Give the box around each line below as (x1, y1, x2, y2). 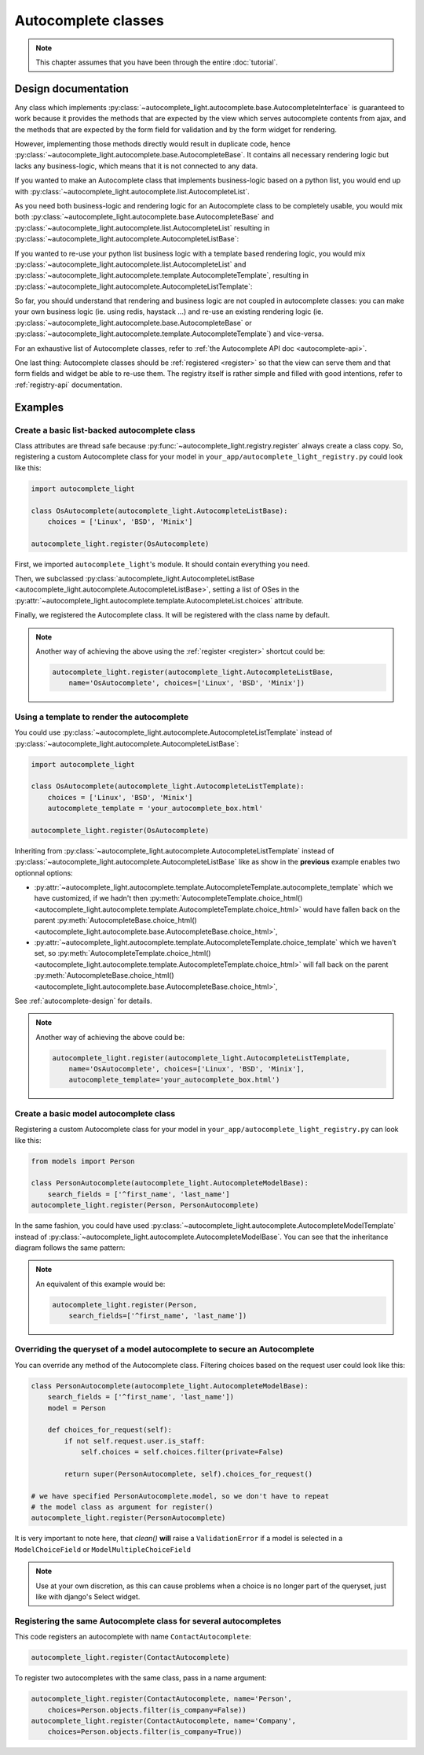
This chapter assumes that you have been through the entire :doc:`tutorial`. (35, 57, 279, 67)
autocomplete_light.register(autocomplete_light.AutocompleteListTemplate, (52, 1053, 351, 1062)
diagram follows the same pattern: (14, 1243, 126, 1252)
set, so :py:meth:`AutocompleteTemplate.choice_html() (34, 949, 211, 958)
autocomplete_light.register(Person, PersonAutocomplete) (31, 1200, 259, 1210)
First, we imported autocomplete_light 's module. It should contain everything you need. (14, 559, 310, 569)
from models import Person (31, 1156, 135, 1166)
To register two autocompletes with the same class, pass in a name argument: (14, 1673, 267, 1683)
